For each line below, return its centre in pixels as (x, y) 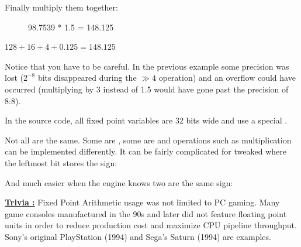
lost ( (14, 78)
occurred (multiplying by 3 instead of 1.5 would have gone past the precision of (147, 89)
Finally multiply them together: (61, 7)
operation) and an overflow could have (227, 78)
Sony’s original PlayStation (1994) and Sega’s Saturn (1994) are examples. (138, 236)
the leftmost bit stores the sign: (61, 162)
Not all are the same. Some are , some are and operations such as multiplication (148, 140)
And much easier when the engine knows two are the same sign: (119, 182)
